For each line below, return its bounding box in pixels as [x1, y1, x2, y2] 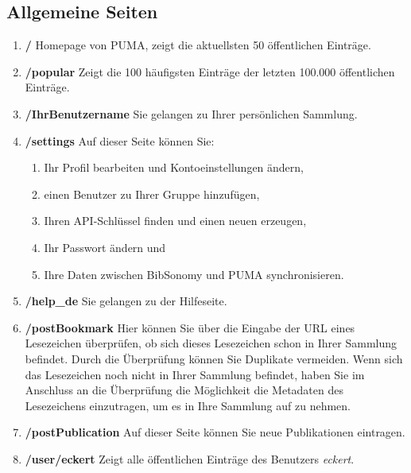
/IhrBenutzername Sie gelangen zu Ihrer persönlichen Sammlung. [25, 105, 358, 122]
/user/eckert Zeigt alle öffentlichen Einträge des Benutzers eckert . [25, 450, 355, 467]
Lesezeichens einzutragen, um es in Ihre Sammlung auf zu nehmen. [25, 397, 351, 413]
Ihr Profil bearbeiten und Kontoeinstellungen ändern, [44, 159, 304, 176]
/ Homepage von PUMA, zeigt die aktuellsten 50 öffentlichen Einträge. [25, 37, 371, 53]
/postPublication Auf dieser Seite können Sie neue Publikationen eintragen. [25, 424, 405, 440]
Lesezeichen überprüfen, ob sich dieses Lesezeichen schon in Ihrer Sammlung [25, 335, 397, 351]
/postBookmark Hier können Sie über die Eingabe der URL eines [25, 319, 355, 335]
